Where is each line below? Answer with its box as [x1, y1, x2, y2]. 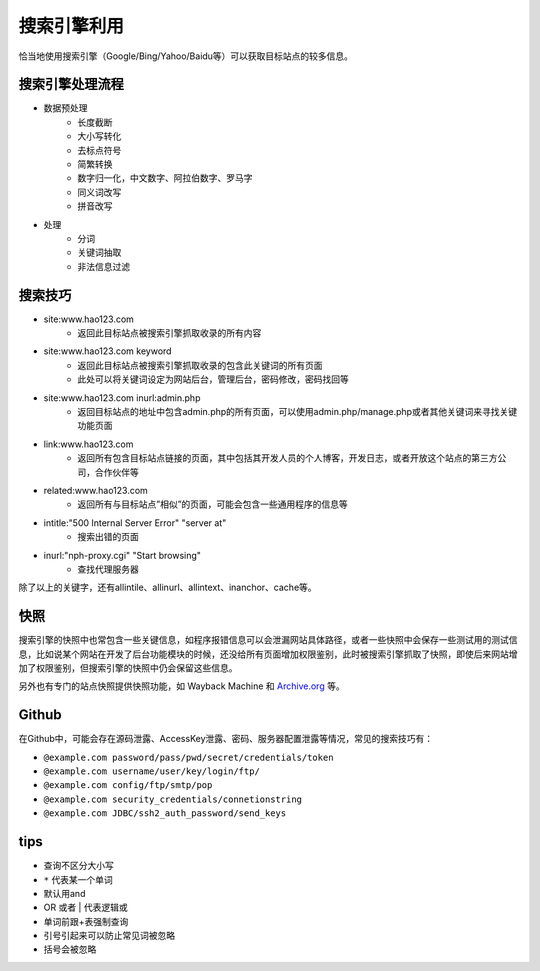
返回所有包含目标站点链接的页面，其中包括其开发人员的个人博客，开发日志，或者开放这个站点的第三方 [77, 452, 498, 464]
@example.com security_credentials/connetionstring [43, 793, 303, 805]
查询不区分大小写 [43, 860, 114, 872]
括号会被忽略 [43, 943, 97, 955]
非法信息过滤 [77, 260, 130, 272]
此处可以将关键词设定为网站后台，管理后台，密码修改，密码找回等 [77, 373, 349, 385]
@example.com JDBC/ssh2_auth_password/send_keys [43, 808, 287, 819]
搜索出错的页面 [77, 531, 139, 543]
